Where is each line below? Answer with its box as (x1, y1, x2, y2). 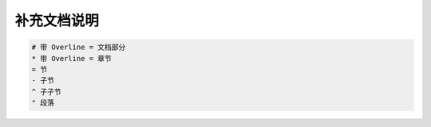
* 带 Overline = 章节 (31, 54, 112, 63)
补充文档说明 (14, 12, 100, 29)
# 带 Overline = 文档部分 (31, 43, 126, 52)
